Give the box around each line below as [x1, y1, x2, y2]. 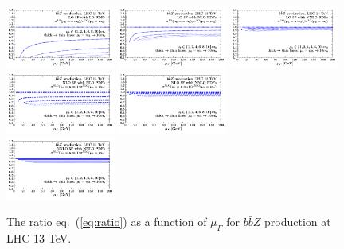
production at [264, 213, 331, 230]
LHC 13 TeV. [6, 230, 72, 247]
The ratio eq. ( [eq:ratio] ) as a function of [6, 213, 207, 230]
